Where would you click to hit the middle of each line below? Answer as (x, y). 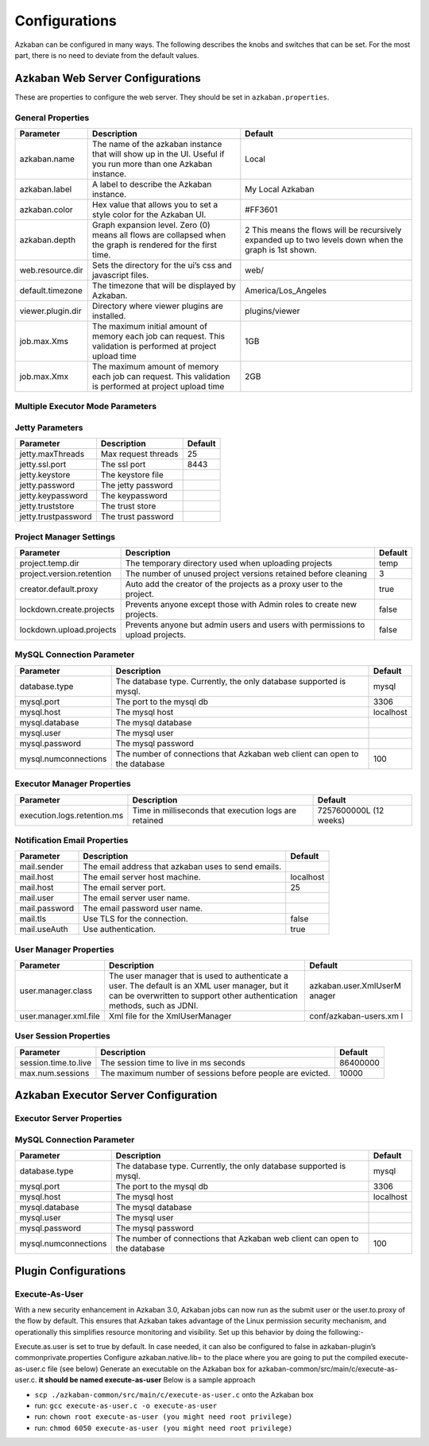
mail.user (37, 898)
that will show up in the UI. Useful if (158, 153)
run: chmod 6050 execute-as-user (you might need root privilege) (164, 1428)
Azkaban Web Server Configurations (108, 78)
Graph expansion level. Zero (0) (151, 225)
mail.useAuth (44, 930)
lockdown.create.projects (67, 609)
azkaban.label (46, 189)
